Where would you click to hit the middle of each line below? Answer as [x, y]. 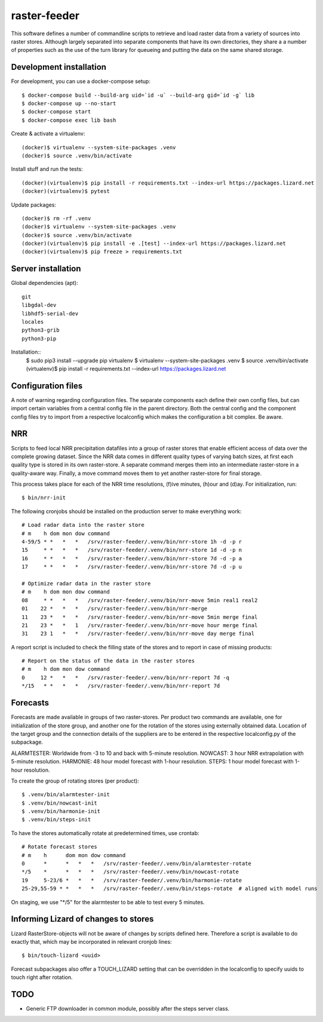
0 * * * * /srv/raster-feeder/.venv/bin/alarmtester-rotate [137, 864]
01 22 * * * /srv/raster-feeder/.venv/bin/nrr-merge [115, 609]
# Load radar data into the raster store [83, 525]
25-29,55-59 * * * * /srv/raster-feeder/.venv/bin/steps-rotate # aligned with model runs [170, 889]
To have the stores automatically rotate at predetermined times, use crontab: [105, 833]
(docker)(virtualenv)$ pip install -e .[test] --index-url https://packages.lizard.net [154, 244]
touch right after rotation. [42, 977]
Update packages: [34, 205]
